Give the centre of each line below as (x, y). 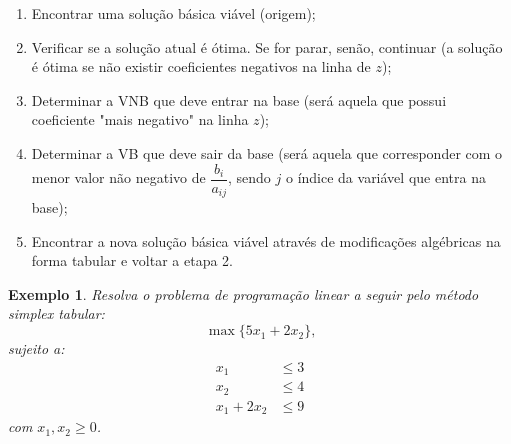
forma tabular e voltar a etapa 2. (132, 260)
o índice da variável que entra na (385, 177)
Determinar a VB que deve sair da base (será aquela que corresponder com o (267, 152)
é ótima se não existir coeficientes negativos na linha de (201, 66)
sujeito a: (36, 348)
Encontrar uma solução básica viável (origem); (173, 13)
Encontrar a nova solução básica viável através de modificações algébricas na (266, 240)
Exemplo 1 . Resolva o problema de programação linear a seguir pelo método (243, 293)
